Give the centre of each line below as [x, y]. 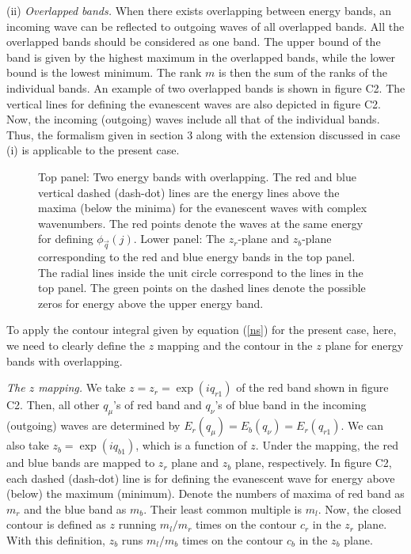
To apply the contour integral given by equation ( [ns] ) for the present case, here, [202, 330]
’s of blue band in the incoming [291, 405]
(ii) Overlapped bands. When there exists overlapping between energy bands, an [199, 10]
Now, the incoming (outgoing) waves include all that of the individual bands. [193, 119]
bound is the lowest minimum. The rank [104, 72]
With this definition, [56, 540]
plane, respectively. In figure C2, [313, 463]
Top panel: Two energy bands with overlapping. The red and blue [197, 176]
